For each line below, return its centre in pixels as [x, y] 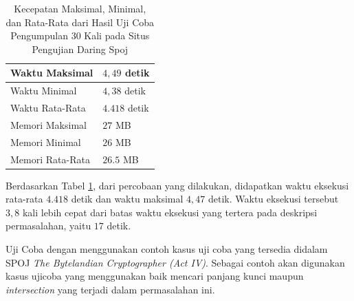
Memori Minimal [46, 142]
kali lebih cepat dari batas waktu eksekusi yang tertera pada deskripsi [170, 212]
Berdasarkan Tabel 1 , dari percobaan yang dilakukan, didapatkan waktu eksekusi [177, 185]
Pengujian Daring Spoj [80, 49]
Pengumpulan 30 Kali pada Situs [80, 35]
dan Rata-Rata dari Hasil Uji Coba [80, 22]
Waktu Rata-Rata [48, 108]
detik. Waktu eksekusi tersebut [273, 199]
